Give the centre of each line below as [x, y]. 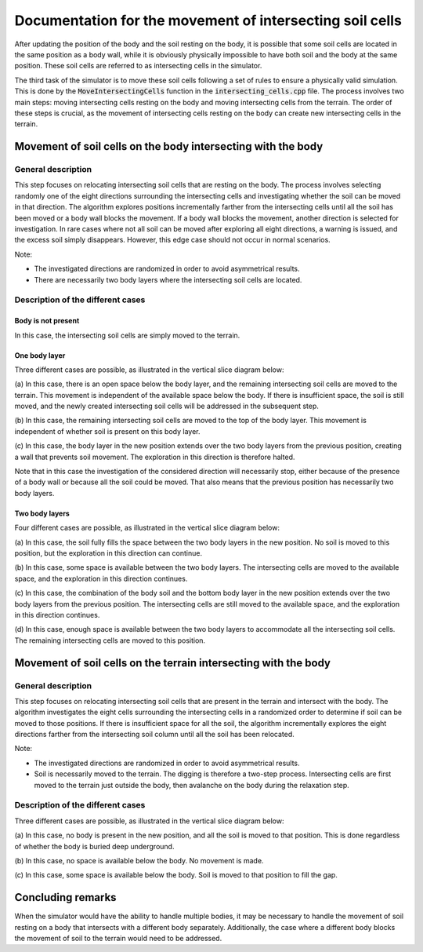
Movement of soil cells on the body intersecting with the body [169, 146]
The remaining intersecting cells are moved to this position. [110, 640]
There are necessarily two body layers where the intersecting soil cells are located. [168, 279]
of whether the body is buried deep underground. [94, 846]
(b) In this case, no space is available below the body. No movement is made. [139, 860]
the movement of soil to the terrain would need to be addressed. [118, 938]
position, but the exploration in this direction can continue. [108, 553]
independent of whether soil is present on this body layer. [107, 431]
